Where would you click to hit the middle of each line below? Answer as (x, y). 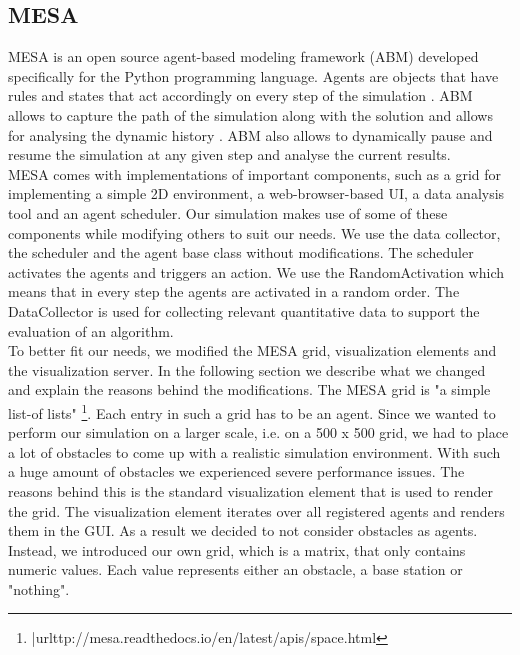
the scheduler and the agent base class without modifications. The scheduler (241, 252)
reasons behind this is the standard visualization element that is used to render (250, 490)
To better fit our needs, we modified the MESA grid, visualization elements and (252, 350)
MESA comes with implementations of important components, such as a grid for (255, 173)
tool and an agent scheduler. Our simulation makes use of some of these (228, 212)
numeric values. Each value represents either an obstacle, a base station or (235, 569)
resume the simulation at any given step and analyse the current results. (229, 154)
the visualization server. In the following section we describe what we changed (247, 369)
